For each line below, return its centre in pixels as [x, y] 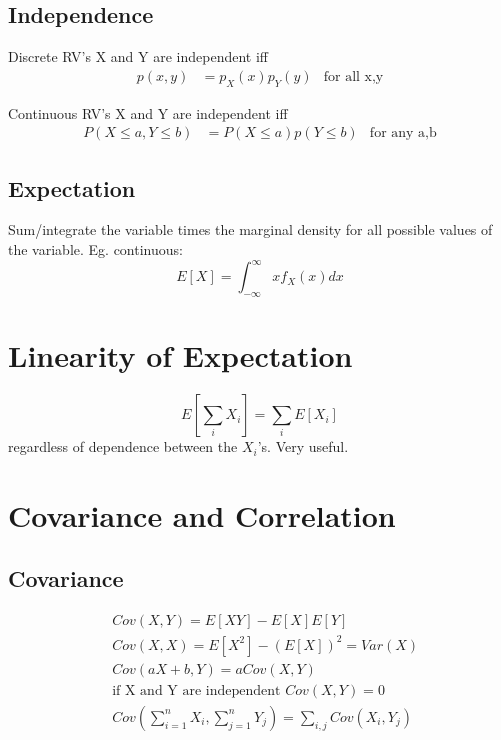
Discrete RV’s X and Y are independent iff [138, 56]
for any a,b [403, 133]
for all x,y [353, 76]
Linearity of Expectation [180, 355]
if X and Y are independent [196, 690]
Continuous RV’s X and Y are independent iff [148, 112]
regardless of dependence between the [123, 446]
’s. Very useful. [303, 446]
